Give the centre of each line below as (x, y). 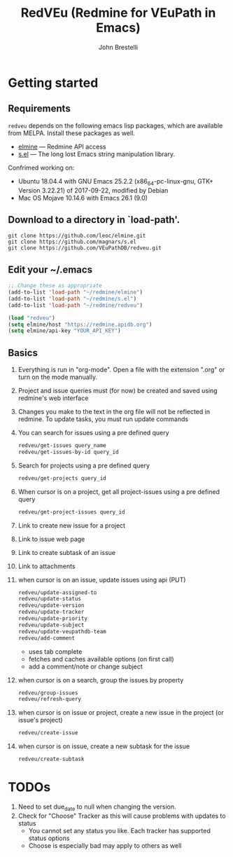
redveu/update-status (49, 599)
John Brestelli (118, 47)
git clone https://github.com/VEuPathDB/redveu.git (85, 248)
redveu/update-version (51, 605)
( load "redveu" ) (31, 318)
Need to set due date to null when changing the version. (97, 807)
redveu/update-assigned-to (57, 592)
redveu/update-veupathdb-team (62, 631)
